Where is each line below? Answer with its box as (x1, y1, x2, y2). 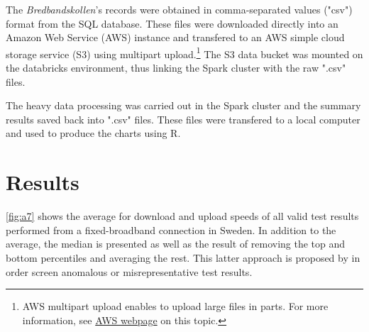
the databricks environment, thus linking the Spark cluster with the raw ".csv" (6, 60, 346, 75)
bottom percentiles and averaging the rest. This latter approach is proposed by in (6, 250, 360, 265)
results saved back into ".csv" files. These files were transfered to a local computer (6, 111, 360, 126)
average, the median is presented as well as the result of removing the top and (6, 236, 346, 251)
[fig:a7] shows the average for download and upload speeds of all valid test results (6, 209, 359, 223)
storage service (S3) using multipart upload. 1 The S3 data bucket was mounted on (6, 44, 363, 61)
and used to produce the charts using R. (6, 126, 181, 140)
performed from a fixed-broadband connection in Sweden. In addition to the (6, 222, 336, 237)
